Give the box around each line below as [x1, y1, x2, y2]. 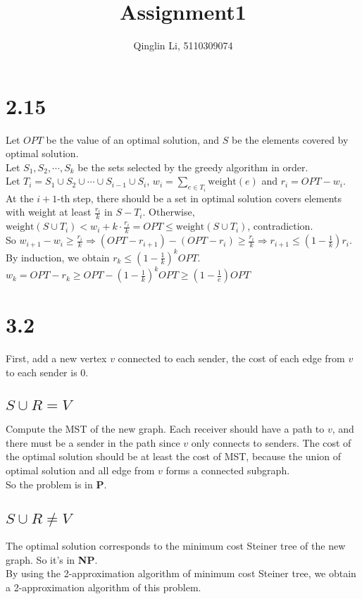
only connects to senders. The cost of [191, 435, 351, 450]
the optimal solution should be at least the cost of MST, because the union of [6, 449, 341, 464]
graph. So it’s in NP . [6, 552, 98, 567]
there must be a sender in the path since [6, 435, 180, 450]
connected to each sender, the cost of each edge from [118, 351, 345, 366]
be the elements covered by [232, 132, 349, 147]
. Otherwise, [142, 204, 195, 219]
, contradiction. [247, 218, 313, 233]
